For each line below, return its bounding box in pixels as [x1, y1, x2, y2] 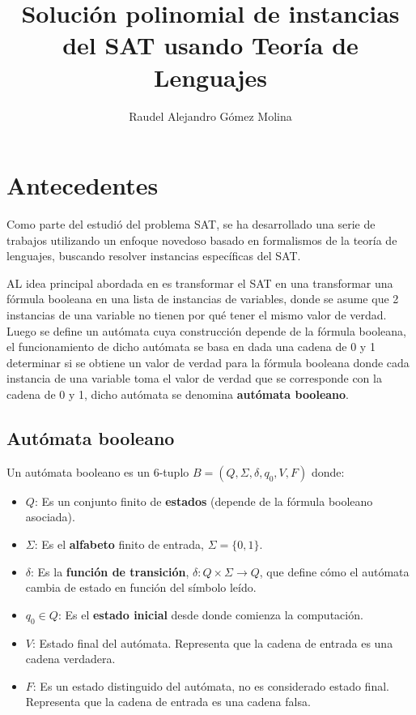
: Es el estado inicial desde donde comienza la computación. [57, 606, 363, 623]
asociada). [25, 508, 75, 525]
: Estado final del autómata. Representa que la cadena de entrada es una [32, 634, 393, 651]
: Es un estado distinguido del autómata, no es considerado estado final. [32, 677, 389, 694]
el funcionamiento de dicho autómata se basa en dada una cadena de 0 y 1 [6, 338, 376, 355]
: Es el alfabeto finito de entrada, [34, 535, 205, 552]
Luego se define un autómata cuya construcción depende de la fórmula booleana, [6, 322, 406, 339]
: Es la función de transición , [31, 563, 189, 580]
